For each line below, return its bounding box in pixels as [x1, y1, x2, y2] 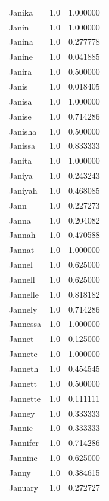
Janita [9, 154, 32, 167]
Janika [9, 5, 33, 18]
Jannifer [9, 436, 39, 449]
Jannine [9, 451, 38, 464]
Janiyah [9, 184, 38, 196]
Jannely [9, 303, 38, 315]
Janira [9, 65, 32, 78]
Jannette [9, 392, 41, 404]
